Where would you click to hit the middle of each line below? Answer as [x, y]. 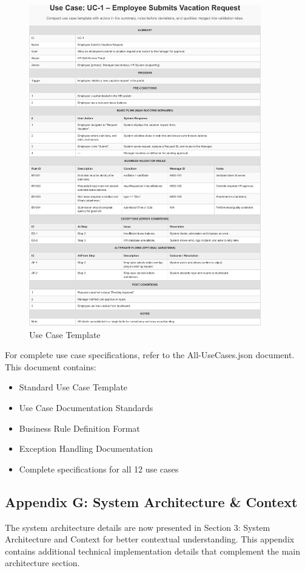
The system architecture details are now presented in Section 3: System [138, 527]
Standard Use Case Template [73, 387]
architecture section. [42, 563]
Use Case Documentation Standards [86, 407]
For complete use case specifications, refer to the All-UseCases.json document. [150, 355]
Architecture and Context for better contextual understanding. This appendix [150, 539]
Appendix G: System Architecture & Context [151, 501]
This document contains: [51, 366]
